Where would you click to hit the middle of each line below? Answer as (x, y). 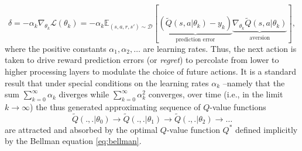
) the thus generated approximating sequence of (115, 107)
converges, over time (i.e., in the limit (216, 94)
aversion (260, 38)
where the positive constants (56, 48)
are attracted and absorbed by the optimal (81, 129)
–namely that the (254, 82)
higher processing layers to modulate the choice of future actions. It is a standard (151, 71)
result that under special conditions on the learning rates (107, 82)
